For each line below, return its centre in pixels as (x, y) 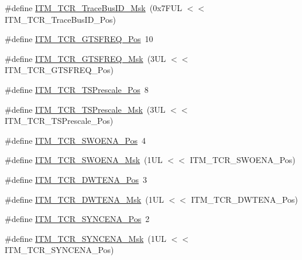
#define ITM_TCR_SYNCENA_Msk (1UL (86, 238)
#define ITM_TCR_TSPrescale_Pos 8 (77, 89)
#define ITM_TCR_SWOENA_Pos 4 (75, 140)
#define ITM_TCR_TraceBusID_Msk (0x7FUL (93, 8)
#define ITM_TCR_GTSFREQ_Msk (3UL (85, 58)
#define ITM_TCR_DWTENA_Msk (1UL (84, 199)
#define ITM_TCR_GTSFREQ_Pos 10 (79, 39)
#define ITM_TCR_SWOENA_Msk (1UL (84, 160)
